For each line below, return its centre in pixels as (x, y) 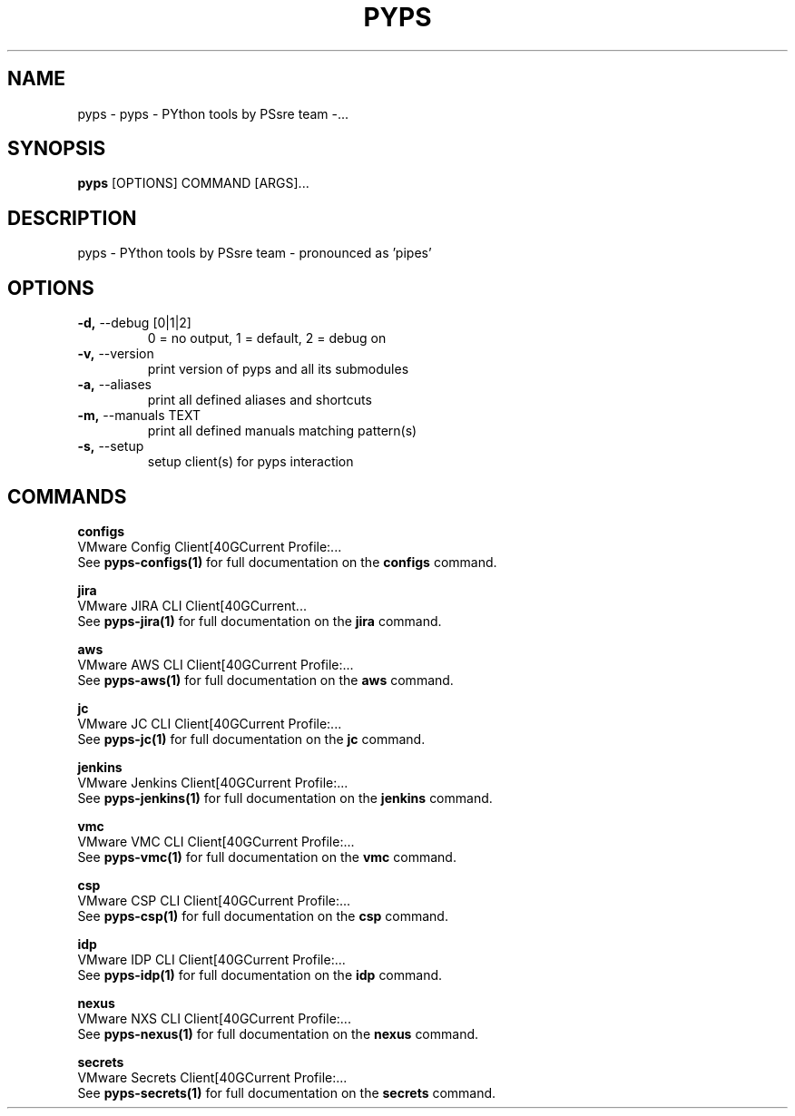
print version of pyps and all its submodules (278, 369)
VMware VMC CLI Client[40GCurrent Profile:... (216, 841)
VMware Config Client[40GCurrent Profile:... (210, 546)
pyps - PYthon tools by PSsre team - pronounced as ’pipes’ (255, 253)
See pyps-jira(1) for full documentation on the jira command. (260, 621)
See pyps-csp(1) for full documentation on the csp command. (263, 915)
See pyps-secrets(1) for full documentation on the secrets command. (287, 1092)
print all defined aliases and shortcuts (260, 400)
